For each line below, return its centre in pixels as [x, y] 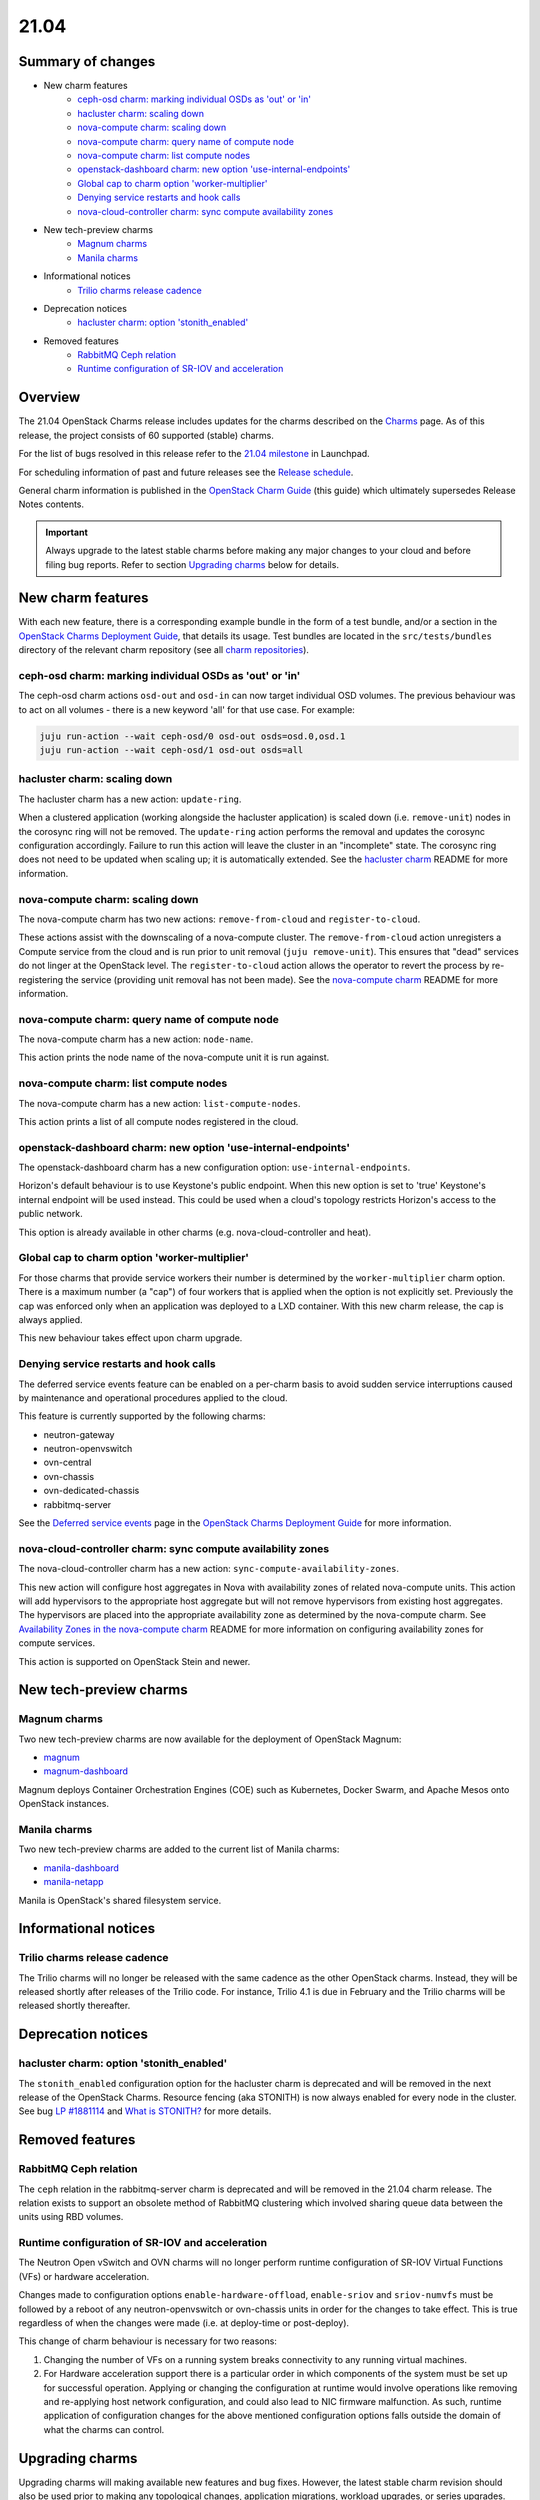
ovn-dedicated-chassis [91, 1491]
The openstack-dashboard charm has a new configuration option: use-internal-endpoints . [214, 1167]
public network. [51, 1214]
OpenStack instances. [64, 1804]
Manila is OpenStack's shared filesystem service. [120, 1900]
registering [41, 979]
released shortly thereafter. [74, 2006]
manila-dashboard [81, 1867]
